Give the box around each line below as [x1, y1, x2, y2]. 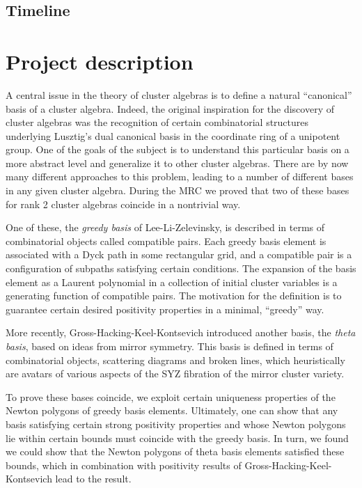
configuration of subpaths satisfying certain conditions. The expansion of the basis [6, 261, 356, 276]
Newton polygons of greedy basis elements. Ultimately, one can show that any [6, 403, 338, 418]
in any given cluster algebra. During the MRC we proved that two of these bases [6, 183, 349, 198]
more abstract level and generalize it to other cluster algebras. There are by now [6, 155, 349, 170]
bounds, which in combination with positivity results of [6, 457, 242, 472]
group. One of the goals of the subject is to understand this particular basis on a [6, 142, 349, 157]
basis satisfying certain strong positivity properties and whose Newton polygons [6, 416, 346, 431]
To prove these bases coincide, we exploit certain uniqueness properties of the [6, 389, 336, 404]
